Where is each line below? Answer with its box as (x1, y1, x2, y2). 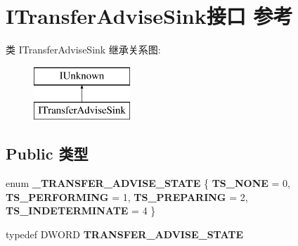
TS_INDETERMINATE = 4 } (6, 203, 156, 218)
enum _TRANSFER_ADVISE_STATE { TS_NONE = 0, (6, 176, 290, 190)
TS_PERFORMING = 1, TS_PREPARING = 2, (6, 189, 248, 204)
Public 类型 (6, 143, 89, 164)
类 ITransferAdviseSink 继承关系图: (6, 42, 161, 57)
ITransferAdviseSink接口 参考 (6, 1, 293, 30)
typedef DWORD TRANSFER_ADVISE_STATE (6, 226, 244, 241)
